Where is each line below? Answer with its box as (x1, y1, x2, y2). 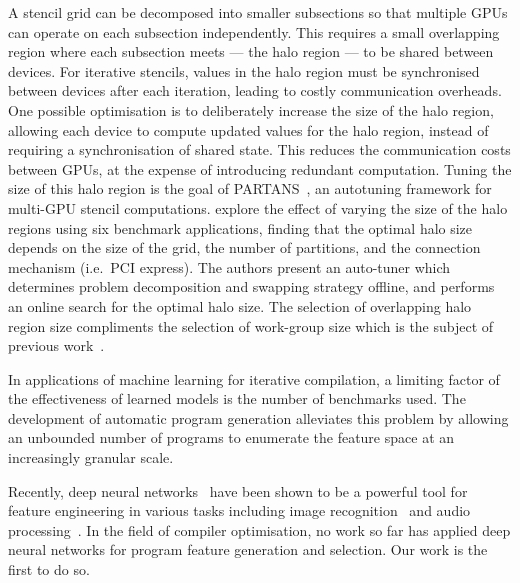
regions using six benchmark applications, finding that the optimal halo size (8, 217, 473, 238)
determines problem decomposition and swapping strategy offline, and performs (8, 276, 495, 297)
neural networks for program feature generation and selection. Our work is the (8, 539, 488, 560)
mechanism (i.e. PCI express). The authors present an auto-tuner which (8, 256, 451, 277)
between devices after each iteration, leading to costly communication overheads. (8, 80, 502, 101)
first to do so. (8, 559, 90, 580)
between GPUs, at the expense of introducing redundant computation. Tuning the (8, 158, 512, 179)
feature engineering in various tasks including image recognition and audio (8, 500, 471, 521)
